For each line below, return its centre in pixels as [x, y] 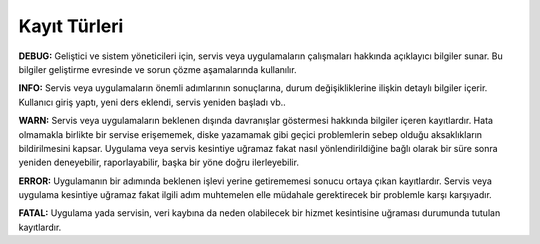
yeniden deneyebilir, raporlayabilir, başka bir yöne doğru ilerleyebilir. [159, 162]
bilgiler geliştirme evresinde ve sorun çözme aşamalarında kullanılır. [157, 69]
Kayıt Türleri [71, 26]
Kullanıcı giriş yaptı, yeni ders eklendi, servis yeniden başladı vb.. [152, 102]
